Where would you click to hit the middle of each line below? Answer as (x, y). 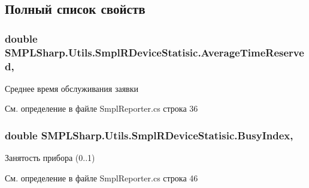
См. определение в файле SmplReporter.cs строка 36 (102, 108)
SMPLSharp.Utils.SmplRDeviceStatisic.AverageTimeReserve (154, 52)
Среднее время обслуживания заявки (72, 88)
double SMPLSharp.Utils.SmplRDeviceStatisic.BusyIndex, (149, 135)
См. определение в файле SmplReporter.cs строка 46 (102, 177)
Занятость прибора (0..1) (50, 158)
